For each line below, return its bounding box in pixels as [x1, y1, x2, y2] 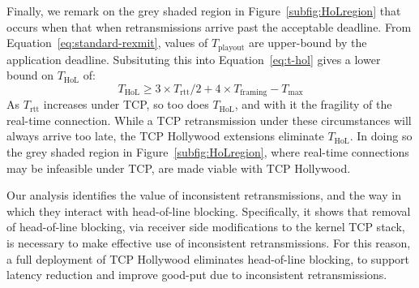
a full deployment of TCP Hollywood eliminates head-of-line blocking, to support [6, 250, 410, 267]
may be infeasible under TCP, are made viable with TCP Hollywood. [6, 159, 351, 176]
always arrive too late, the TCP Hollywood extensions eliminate [6, 127, 324, 144]
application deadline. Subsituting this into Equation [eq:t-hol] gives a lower [6, 50, 381, 67]
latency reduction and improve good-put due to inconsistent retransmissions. [6, 266, 387, 283]
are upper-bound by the [248, 34, 367, 51]
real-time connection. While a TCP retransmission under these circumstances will [6, 111, 412, 128]
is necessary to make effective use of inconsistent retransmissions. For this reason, [6, 234, 411, 251]
